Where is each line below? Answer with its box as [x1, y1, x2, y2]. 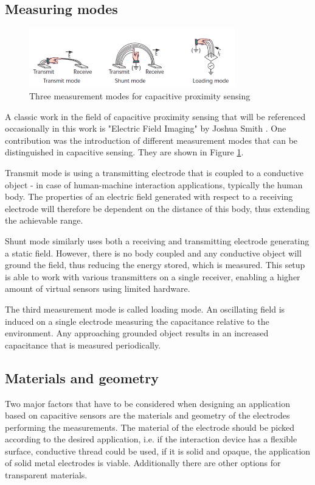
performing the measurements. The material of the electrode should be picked [5, 420, 295, 433]
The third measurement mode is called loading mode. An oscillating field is [5, 302, 285, 315]
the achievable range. [5, 214, 83, 227]
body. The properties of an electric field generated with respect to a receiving [5, 190, 293, 203]
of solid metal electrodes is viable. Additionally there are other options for [5, 456, 281, 469]
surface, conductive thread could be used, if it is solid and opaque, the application [5, 444, 311, 457]
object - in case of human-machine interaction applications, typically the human [5, 178, 303, 191]
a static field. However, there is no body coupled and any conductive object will [5, 246, 302, 259]
